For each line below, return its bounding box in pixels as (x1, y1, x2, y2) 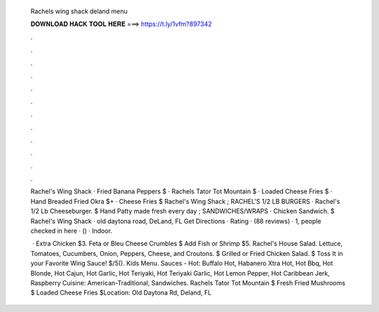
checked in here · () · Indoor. (30, 226, 112, 235)
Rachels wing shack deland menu (30, 7, 128, 15)
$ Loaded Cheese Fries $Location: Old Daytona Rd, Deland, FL (30, 288, 212, 297)
